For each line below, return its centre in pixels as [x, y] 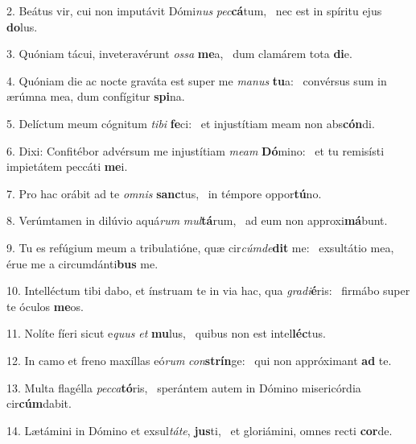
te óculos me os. [45, 306]
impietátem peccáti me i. [67, 166]
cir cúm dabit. [39, 403]
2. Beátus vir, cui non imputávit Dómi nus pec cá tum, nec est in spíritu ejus [194, 10]
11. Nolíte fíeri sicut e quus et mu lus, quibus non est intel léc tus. [166, 333]
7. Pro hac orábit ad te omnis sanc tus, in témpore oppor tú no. [164, 193]
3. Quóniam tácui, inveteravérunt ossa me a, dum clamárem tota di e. [179, 54]
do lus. [22, 26]
